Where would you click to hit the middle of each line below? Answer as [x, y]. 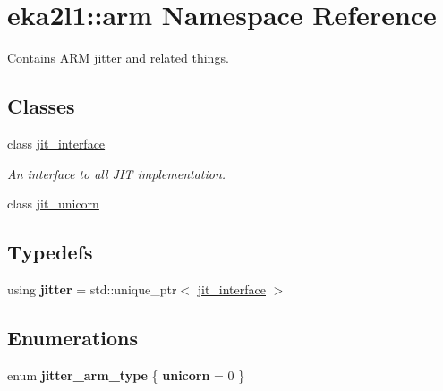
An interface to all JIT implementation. [117, 173]
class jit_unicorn [53, 204]
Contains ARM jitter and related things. [118, 58]
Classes [41, 106]
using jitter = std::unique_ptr [92, 289]
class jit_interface [56, 143]
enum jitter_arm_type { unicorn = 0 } [126, 374]
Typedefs [50, 252]
